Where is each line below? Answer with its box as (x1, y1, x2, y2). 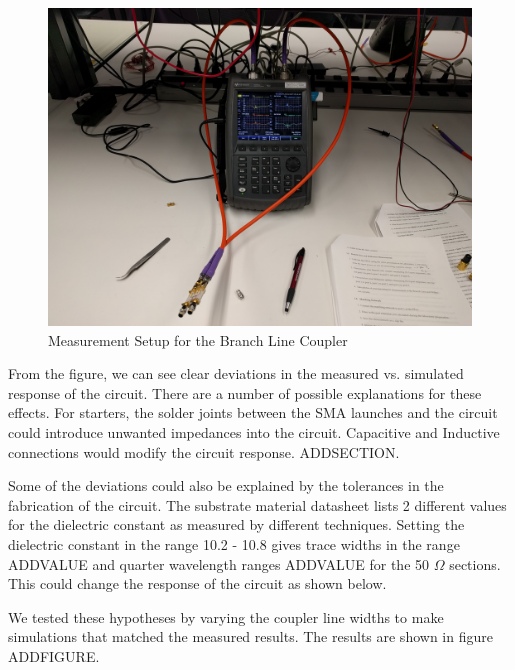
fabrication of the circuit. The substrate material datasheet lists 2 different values (8, 494, 507, 515)
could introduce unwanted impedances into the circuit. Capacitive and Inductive (8, 421, 500, 442)
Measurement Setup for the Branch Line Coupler (48, 329, 348, 350)
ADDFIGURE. (8, 645, 100, 666)
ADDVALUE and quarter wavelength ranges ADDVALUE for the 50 (8, 553, 430, 574)
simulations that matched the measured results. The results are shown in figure (8, 626, 493, 647)
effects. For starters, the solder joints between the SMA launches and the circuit (8, 402, 498, 423)
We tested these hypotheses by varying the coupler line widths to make (8, 606, 444, 627)
